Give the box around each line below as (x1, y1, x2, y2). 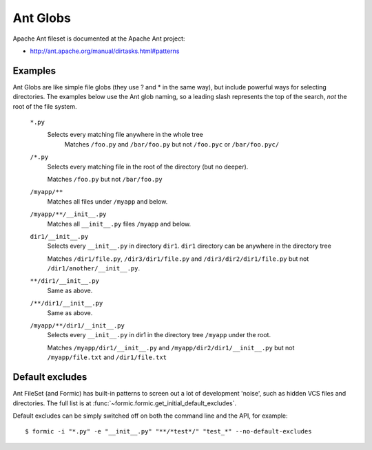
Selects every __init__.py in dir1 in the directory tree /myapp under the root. (47, 331, 271, 339)
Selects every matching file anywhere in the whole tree (47, 131, 203, 139)
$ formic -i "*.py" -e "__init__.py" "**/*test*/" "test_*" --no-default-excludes (25, 427, 312, 436)
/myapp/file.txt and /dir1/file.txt (47, 353, 167, 361)
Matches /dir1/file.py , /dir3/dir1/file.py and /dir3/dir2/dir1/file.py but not (47, 255, 309, 263)
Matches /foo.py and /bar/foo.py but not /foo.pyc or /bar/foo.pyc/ (64, 140, 280, 148)
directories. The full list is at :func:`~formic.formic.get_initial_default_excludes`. (12, 399, 237, 407)
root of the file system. (12, 102, 77, 110)
